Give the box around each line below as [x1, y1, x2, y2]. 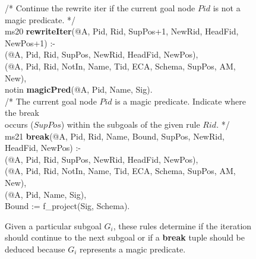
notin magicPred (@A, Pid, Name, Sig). [5, 83, 153, 96]
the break [5, 106, 39, 119]
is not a [213, 2, 241, 14]
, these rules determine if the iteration [113, 219, 252, 232]
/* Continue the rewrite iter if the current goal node [5, 2, 195, 14]
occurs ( [5, 118, 34, 130]
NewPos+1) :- [5, 36, 56, 49]
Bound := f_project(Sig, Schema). [5, 200, 130, 212]
